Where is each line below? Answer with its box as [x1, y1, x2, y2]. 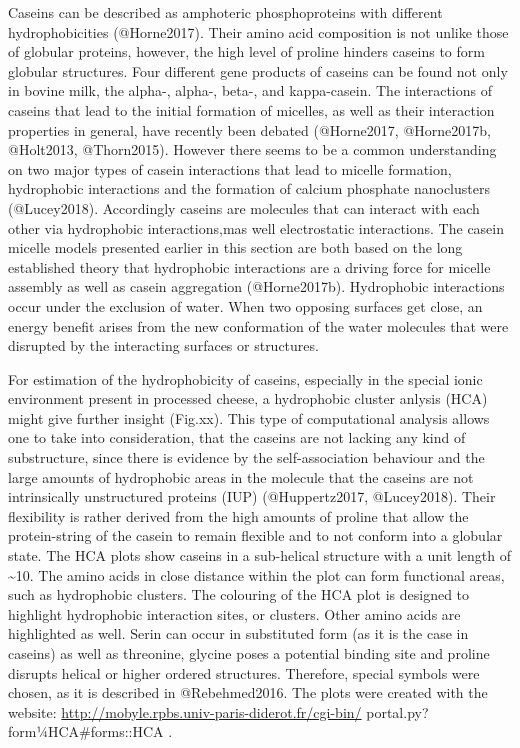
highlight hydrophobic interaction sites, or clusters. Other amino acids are [8, 603, 461, 624]
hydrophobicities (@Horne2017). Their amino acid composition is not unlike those [8, 21, 509, 42]
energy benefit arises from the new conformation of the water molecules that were [8, 315, 509, 336]
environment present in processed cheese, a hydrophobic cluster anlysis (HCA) [8, 388, 488, 409]
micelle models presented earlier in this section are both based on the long [8, 237, 463, 258]
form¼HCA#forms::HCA [8, 721, 164, 742]
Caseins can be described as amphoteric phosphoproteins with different [8, 2, 443, 22]
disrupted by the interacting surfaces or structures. [8, 335, 319, 356]
